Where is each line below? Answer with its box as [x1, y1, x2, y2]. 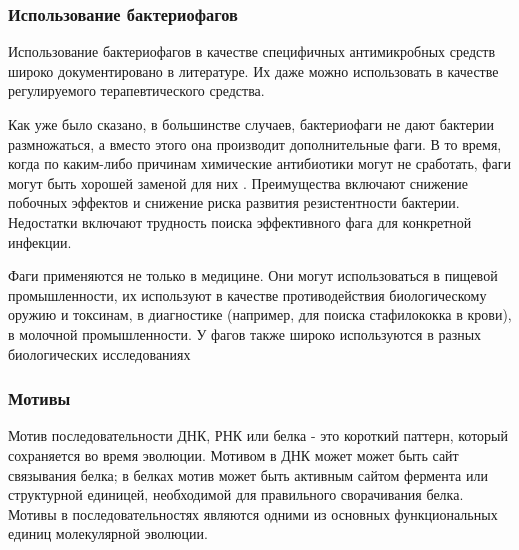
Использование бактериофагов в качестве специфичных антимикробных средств [8, 41, 496, 62]
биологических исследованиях [8, 343, 191, 364]
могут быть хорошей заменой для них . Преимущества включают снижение [8, 172, 468, 193]
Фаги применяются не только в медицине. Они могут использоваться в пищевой [8, 265, 498, 286]
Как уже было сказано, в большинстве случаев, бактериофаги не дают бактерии [8, 114, 494, 134]
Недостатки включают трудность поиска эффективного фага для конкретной [8, 211, 472, 232]
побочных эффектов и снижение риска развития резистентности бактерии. [8, 192, 460, 213]
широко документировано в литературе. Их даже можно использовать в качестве [8, 60, 499, 81]
